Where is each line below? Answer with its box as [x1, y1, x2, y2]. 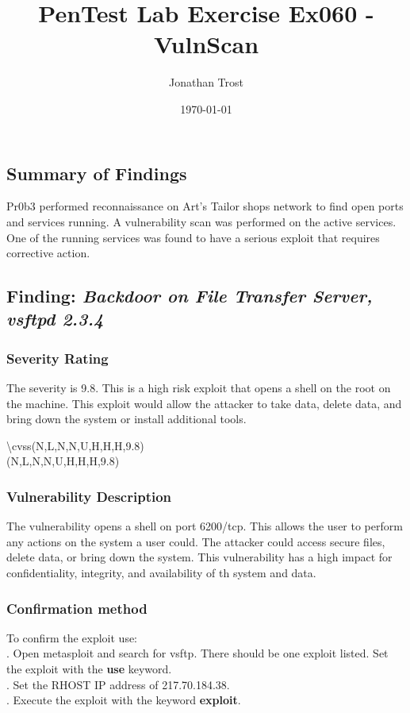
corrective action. [6, 245, 90, 261]
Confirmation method [6, 598, 148, 618]
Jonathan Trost [168, 74, 244, 91]
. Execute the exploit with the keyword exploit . [6, 692, 241, 708]
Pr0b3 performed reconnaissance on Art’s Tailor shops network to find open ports [6, 198, 404, 214]
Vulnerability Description [6, 486, 172, 506]
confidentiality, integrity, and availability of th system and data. [6, 565, 316, 581]
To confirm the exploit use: [6, 629, 138, 646]
